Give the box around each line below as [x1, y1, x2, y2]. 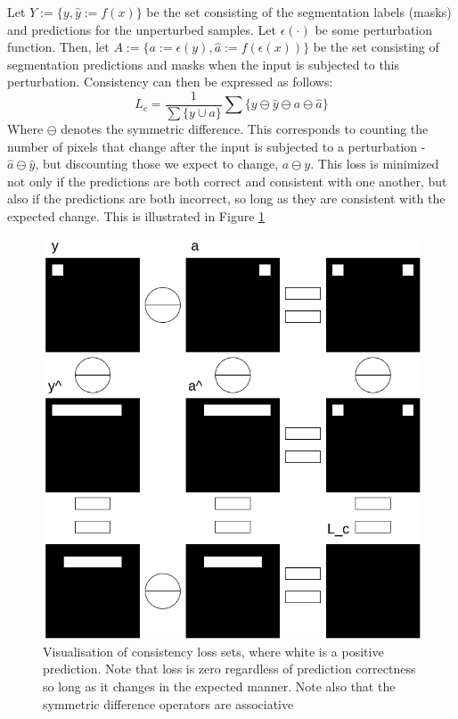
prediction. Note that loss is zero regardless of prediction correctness [43, 659, 416, 678]
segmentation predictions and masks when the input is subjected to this [7, 54, 400, 73]
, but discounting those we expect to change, [35, 154, 279, 173]
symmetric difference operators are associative [43, 694, 294, 713]
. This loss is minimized [310, 154, 439, 173]
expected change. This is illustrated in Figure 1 [7, 207, 266, 225]
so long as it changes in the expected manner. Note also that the [43, 676, 396, 695]
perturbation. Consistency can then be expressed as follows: [7, 72, 333, 91]
